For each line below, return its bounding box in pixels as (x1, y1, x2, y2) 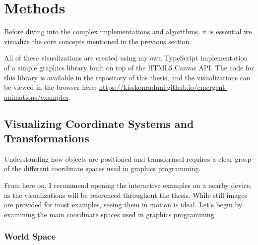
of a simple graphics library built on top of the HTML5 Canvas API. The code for (4, 62, 254, 72)
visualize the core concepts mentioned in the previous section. (4, 36, 192, 46)
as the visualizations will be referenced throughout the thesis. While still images (4, 189, 247, 200)
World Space (4, 230, 56, 243)
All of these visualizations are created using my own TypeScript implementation (4, 53, 248, 63)
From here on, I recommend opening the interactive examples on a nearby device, (4, 180, 252, 190)
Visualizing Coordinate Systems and (4, 116, 194, 131)
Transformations (4, 130, 89, 146)
